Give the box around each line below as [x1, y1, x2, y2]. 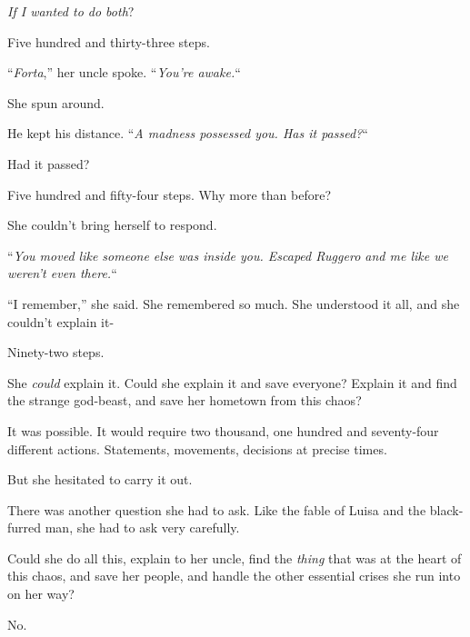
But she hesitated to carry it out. [7, 470, 193, 489]
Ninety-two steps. [7, 343, 105, 362]
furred [7, 518, 42, 537]
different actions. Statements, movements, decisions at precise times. [7, 439, 387, 458]
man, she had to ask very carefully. [45, 518, 240, 537]
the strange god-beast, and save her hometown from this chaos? [7, 391, 362, 410]
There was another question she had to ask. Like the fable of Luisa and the [7, 500, 426, 519]
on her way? [7, 584, 75, 603]
